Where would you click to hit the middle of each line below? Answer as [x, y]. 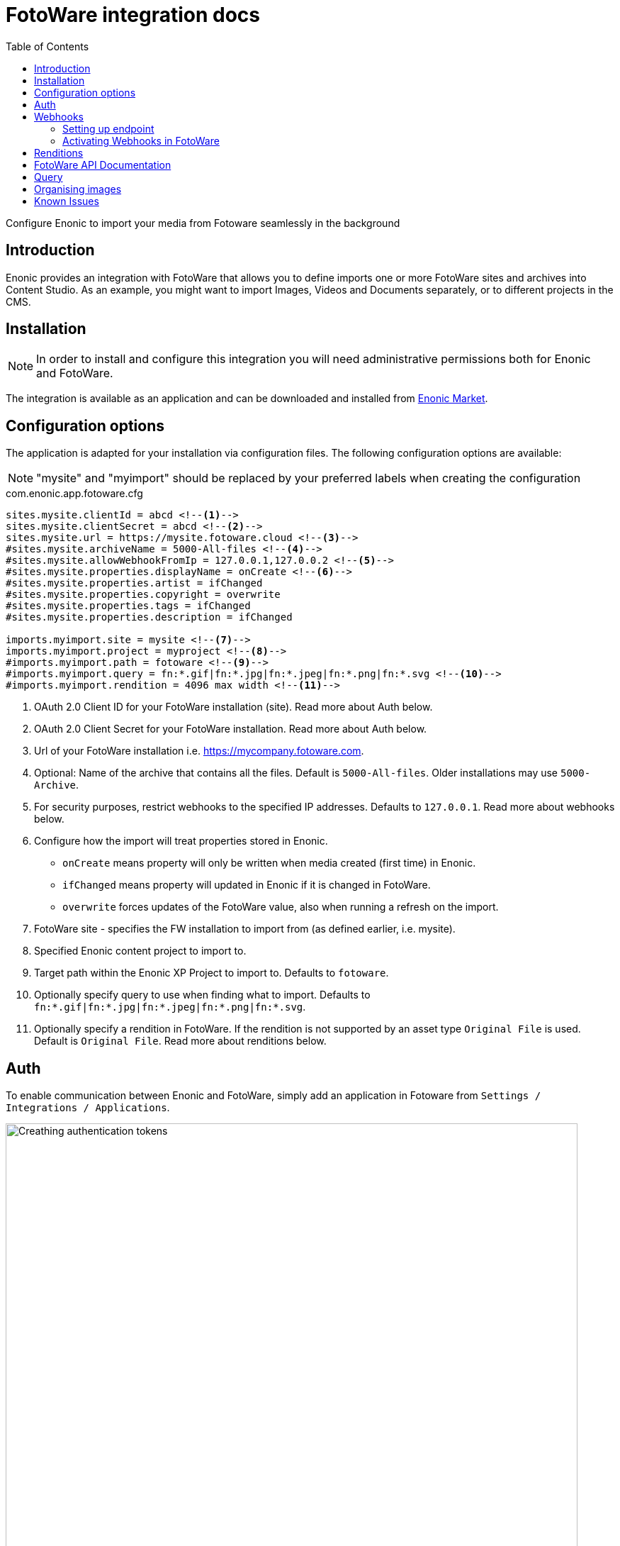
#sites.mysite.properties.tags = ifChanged [128, 606]
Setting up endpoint [108, 128]
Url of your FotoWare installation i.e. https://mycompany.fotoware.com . [199, 751]
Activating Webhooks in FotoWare [141, 140]
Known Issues [67, 201]
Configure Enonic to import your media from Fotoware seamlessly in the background [203, 223]
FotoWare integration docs [133, 15]
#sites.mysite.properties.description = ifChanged [149, 617]
